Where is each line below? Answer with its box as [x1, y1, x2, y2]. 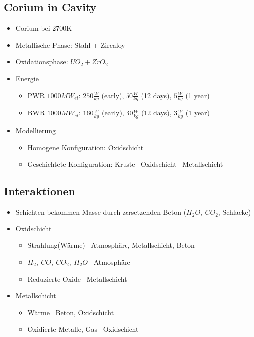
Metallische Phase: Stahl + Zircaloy [15, 39, 125, 50]
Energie [15, 73, 39, 83]
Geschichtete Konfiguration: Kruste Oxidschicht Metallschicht [27, 159, 223, 169]
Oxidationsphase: [15, 56, 68, 67]
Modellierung [15, 125, 56, 136]
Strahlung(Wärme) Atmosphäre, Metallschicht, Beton [27, 240, 195, 250]
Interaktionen [4, 183, 75, 199]
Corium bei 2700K [15, 23, 72, 33]
